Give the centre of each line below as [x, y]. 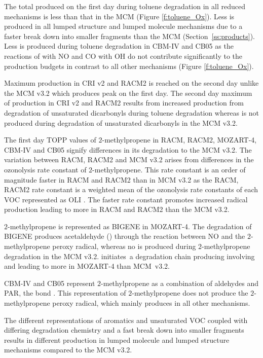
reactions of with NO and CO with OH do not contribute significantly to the [123, 56]
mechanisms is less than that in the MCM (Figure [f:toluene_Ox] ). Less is [119, 16]
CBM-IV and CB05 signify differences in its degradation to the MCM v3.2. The [128, 149]
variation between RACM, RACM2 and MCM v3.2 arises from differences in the [129, 159]
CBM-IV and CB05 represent [50, 283]
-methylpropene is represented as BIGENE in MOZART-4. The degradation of [130, 226]
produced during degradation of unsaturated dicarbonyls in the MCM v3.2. [121, 122]
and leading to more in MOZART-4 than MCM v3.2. [87, 266]
